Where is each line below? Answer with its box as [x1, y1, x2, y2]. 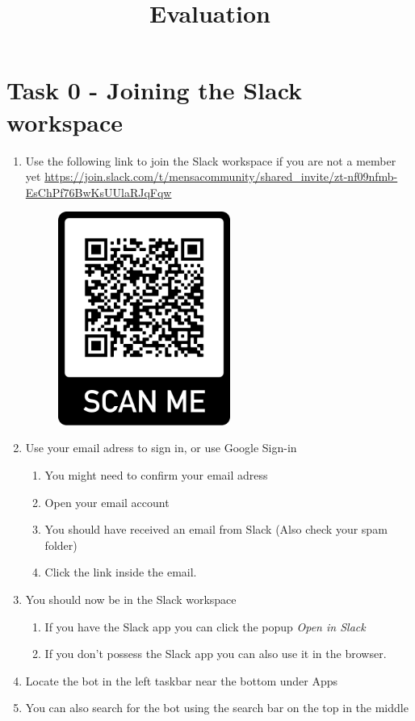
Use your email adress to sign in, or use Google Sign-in [25, 439, 297, 456]
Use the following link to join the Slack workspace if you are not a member [25, 152, 396, 169]
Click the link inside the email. [44, 564, 197, 581]
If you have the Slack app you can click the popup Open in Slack [44, 618, 366, 635]
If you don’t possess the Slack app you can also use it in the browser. [44, 645, 387, 662]
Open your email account [44, 493, 170, 510]
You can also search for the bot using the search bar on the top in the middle [25, 699, 409, 716]
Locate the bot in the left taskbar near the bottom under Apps [25, 672, 338, 689]
